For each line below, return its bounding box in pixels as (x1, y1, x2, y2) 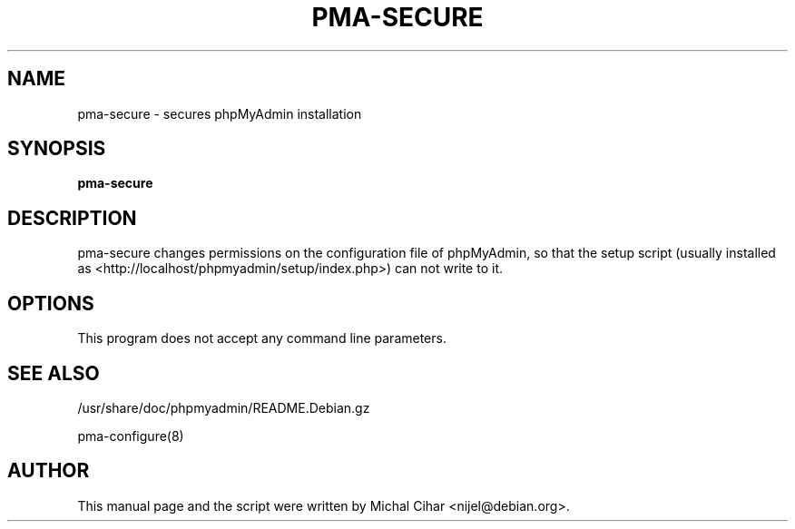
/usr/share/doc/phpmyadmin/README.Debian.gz (77, 399, 370, 416)
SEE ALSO (7, 361, 100, 385)
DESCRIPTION (7, 206, 137, 230)
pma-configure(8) (77, 427, 184, 444)
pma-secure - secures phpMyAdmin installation (77, 105, 362, 122)
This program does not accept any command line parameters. (77, 330, 447, 347)
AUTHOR (7, 459, 90, 483)
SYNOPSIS (7, 137, 106, 161)
